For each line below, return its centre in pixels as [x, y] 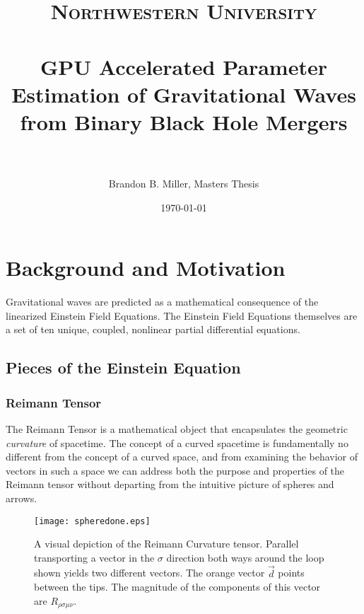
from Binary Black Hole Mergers [184, 121]
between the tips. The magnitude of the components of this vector [177, 587]
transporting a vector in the [94, 557]
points [291, 573]
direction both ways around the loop [245, 557]
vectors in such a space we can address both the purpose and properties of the [175, 470]
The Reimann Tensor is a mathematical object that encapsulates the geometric [177, 428]
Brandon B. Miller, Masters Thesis [184, 184]
